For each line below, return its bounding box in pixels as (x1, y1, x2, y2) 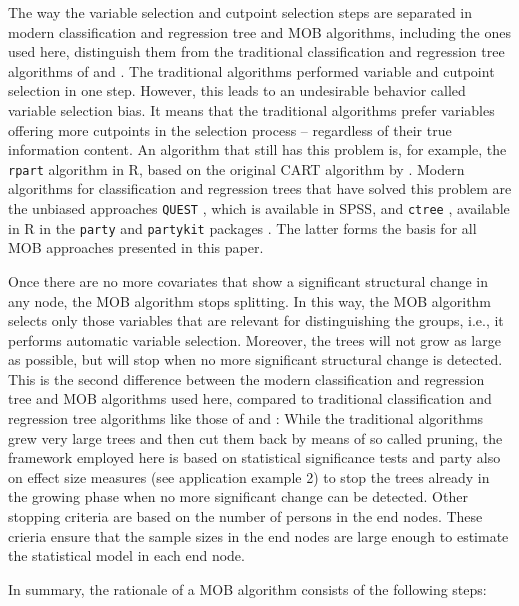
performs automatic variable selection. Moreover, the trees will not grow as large (8, 329, 501, 350)
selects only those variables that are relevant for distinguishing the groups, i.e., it (8, 310, 504, 331)
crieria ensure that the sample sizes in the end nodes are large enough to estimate (8, 525, 509, 546)
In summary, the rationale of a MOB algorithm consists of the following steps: (8, 578, 487, 599)
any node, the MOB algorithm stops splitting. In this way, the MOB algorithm (8, 290, 492, 311)
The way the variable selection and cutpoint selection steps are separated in (8, 2, 473, 22)
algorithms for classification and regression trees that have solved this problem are (8, 178, 512, 199)
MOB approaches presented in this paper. (8, 237, 264, 258)
